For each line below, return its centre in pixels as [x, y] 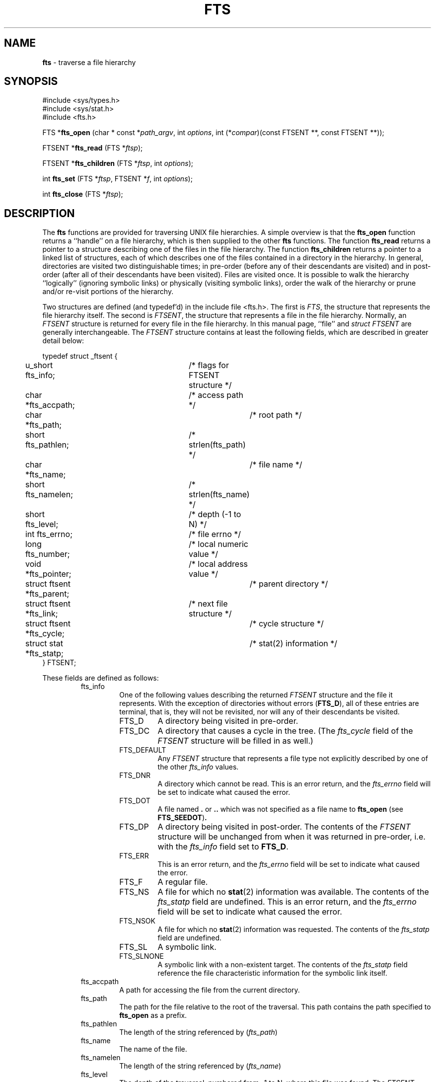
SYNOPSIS [31, 81]
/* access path [216, 395]
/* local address [218, 564]
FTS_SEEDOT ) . [182, 818]
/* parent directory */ [289, 584]
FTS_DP [134, 827]
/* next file [208, 604]
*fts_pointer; [48, 574]
